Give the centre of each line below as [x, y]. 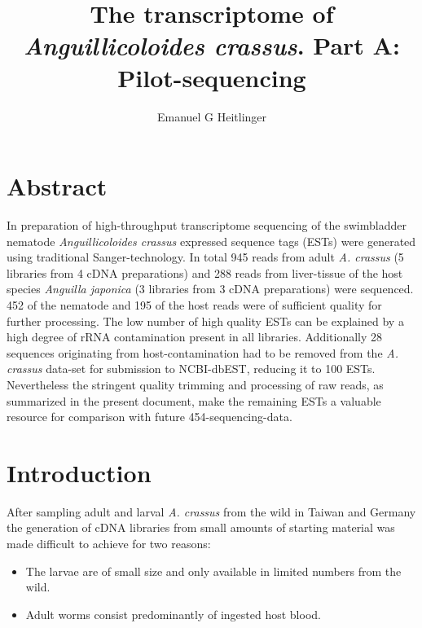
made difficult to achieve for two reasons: [109, 544]
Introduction [79, 472]
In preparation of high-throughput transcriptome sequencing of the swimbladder [207, 225]
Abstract [57, 186]
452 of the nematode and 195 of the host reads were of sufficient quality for [194, 305]
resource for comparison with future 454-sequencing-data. [149, 417]
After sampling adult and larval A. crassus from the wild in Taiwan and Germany [211, 511]
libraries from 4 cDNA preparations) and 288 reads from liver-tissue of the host [205, 272]
